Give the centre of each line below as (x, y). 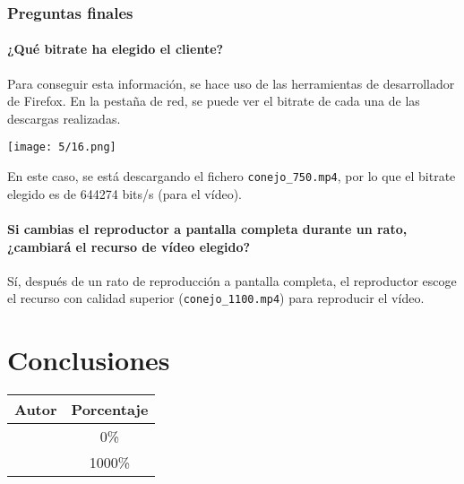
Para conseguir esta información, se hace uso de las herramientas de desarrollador (231, 83)
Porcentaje (110, 410)
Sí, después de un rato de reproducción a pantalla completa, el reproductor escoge (232, 280)
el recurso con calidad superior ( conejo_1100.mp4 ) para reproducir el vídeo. (216, 298)
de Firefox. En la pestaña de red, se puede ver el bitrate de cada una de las (214, 101)
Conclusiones (89, 360)
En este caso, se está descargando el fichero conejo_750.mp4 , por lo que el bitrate (232, 176)
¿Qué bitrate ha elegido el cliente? (116, 49)
